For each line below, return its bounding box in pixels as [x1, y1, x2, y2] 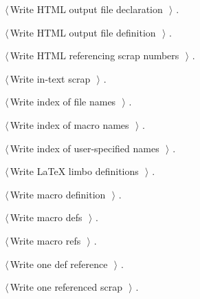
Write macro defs [10, 210, 82, 225]
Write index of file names [10, 94, 116, 109]
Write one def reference [10, 256, 108, 271]
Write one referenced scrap [10, 280, 122, 294]
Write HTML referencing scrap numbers [10, 48, 179, 63]
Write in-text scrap [10, 71, 91, 85]
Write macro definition [10, 187, 106, 201]
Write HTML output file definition [10, 25, 156, 39]
